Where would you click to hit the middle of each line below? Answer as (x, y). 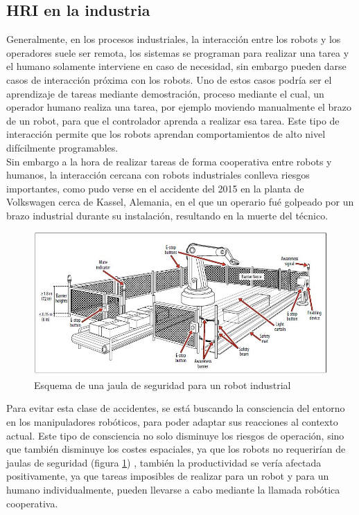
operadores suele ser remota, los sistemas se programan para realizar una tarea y (178, 52)
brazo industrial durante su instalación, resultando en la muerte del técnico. (167, 215)
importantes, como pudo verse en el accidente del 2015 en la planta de (155, 188)
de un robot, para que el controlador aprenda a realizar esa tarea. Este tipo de (173, 120)
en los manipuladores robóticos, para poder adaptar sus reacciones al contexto (172, 422)
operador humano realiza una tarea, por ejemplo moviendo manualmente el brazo (179, 107)
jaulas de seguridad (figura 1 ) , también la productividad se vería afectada (164, 462)
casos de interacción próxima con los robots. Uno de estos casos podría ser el (169, 79)
